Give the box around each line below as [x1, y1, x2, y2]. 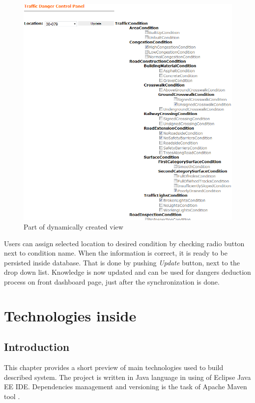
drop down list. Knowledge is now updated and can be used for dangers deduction [4, 267, 251, 277]
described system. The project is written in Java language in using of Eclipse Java [4, 372, 251, 382]
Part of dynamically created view [24, 222, 123, 232]
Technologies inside [4, 305, 137, 325]
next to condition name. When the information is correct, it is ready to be [4, 248, 227, 258]
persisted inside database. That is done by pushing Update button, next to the [4, 257, 240, 267]
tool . [4, 391, 20, 402]
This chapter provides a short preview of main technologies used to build [4, 362, 224, 373]
